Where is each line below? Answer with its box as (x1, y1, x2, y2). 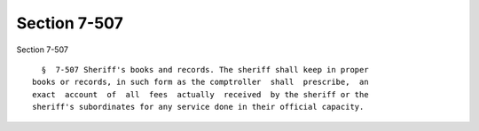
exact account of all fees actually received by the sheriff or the (32, 89, 369, 99)
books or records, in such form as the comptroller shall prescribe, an (32, 77, 369, 88)
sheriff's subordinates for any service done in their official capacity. (32, 102, 365, 112)
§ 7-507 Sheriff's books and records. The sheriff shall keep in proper (41, 65, 369, 74)
